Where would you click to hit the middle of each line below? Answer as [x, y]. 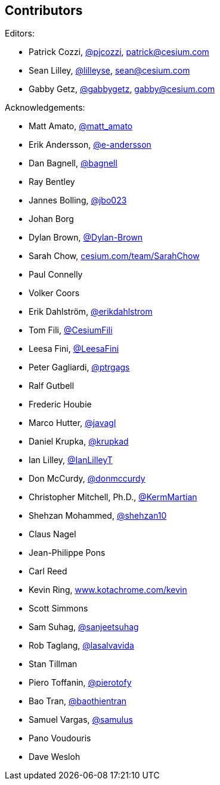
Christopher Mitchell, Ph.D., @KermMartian [113, 497]
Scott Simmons [58, 608]
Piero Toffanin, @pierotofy [80, 683]
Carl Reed [48, 571]
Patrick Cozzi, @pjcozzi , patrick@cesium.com [119, 52]
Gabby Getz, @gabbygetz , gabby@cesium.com [122, 89]
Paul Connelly [56, 275]
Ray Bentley [52, 182]
